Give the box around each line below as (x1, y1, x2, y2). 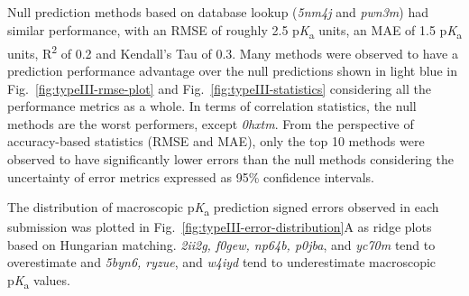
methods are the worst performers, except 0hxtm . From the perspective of (7, 114, 414, 133)
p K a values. (7, 271, 70, 291)
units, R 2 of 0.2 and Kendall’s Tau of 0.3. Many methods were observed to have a (7, 41, 458, 62)
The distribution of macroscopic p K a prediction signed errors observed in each (7, 198, 439, 218)
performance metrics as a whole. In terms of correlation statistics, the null (7, 97, 417, 116)
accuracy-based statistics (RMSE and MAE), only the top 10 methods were (7, 132, 425, 151)
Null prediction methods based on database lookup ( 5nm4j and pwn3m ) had (7, 3, 428, 21)
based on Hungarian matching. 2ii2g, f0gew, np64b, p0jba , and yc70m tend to (7, 235, 436, 254)
